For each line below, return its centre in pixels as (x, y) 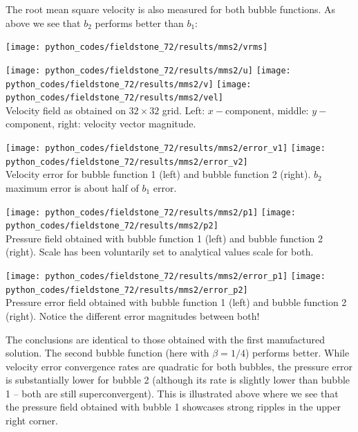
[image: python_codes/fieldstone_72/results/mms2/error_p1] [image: (166, 276)
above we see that (43, 22)
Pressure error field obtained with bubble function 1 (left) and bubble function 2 (176, 302)
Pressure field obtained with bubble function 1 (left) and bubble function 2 (164, 238)
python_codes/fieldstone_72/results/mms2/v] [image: (129, 84)
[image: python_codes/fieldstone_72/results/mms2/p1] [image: (151, 212)
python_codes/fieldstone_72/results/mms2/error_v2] (127, 162)
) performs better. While (297, 353)
